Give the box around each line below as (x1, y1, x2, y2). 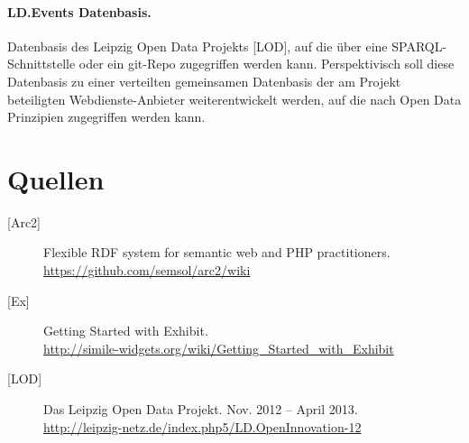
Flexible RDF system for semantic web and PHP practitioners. (43, 243, 391, 262)
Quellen (7, 160, 105, 197)
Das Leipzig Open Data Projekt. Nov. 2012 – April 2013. (43, 400, 358, 419)
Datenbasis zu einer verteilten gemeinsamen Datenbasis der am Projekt (7, 71, 401, 90)
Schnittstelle (7, 54, 76, 73)
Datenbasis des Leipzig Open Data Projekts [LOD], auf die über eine (7, 36, 388, 55)
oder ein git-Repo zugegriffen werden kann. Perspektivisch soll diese (78, 54, 455, 73)
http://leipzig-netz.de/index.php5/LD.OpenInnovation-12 (43, 417, 362, 436)
